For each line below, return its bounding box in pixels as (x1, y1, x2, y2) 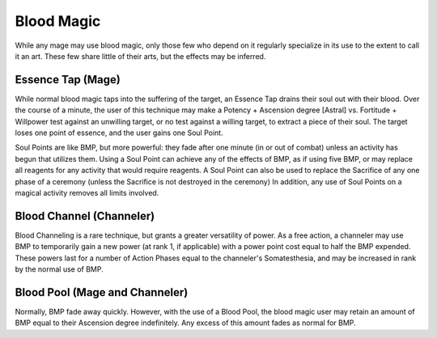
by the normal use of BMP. (15, 264, 104, 274)
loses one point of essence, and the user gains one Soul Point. (15, 128, 223, 137)
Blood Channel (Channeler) (15, 209, 155, 222)
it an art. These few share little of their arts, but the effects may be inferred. (15, 51, 266, 61)
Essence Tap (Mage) (15, 73, 121, 87)
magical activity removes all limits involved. (15, 188, 159, 197)
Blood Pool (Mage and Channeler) (15, 285, 189, 299)
